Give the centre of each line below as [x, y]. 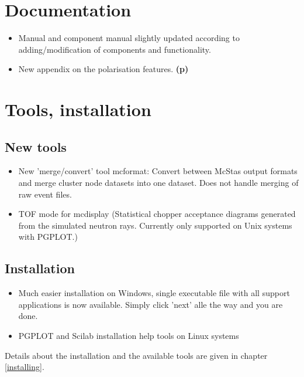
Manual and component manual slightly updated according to [129, 38]
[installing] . [25, 367]
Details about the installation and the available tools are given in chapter [136, 355]
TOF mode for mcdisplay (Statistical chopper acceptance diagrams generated [157, 214]
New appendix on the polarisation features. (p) [103, 69]
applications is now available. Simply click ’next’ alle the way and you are [151, 304]
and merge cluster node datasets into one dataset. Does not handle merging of [158, 183]
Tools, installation [78, 109]
